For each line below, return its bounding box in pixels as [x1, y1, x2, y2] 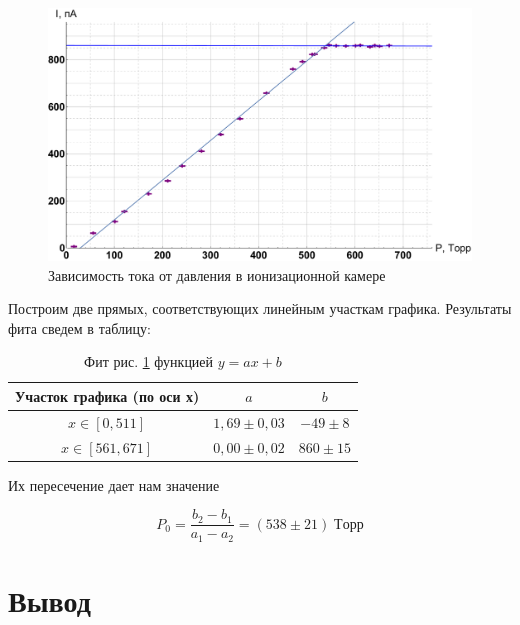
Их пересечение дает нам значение [8, 474, 220, 495]
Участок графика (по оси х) [15, 385, 200, 406]
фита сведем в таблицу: [8, 317, 151, 338]
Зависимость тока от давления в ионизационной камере [48, 264, 386, 285]
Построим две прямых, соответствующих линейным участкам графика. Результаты [8, 298, 512, 319]
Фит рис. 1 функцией [84, 351, 214, 372]
